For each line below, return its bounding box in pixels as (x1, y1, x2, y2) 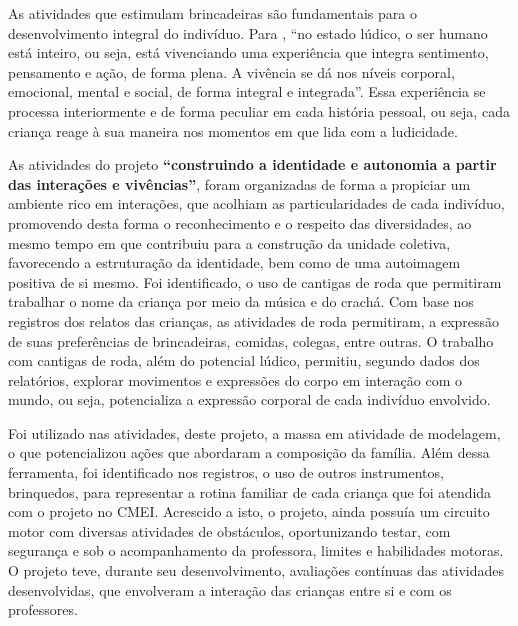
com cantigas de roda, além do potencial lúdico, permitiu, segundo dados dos (8, 350, 480, 371)
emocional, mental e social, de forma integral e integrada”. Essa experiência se (8, 81, 486, 102)
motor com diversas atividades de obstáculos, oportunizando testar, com (8, 520, 451, 541)
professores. (8, 599, 78, 620)
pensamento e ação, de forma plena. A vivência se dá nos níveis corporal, (8, 61, 455, 82)
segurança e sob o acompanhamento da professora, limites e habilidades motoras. (8, 540, 504, 561)
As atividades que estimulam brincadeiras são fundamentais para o (8, 3, 417, 23)
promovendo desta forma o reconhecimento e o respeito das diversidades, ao (8, 212, 472, 233)
